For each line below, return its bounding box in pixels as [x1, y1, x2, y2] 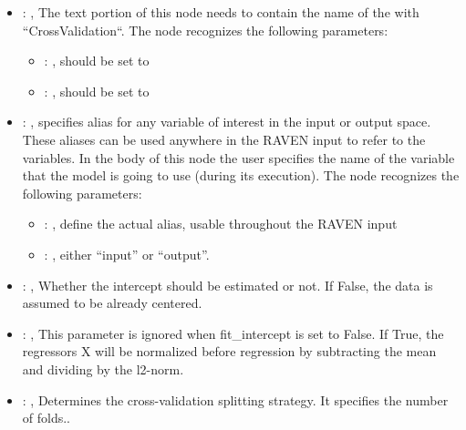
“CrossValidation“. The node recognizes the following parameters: [22, 20, 388, 39]
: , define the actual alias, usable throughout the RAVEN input [44, 214, 398, 233]
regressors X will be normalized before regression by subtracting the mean [22, 342, 437, 361]
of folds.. [22, 408, 71, 427]
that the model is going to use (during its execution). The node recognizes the [22, 166, 460, 185]
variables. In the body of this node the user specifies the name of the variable [22, 148, 455, 167]
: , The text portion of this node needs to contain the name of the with [22, 3, 419, 21]
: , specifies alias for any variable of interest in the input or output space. [22, 112, 431, 131]
